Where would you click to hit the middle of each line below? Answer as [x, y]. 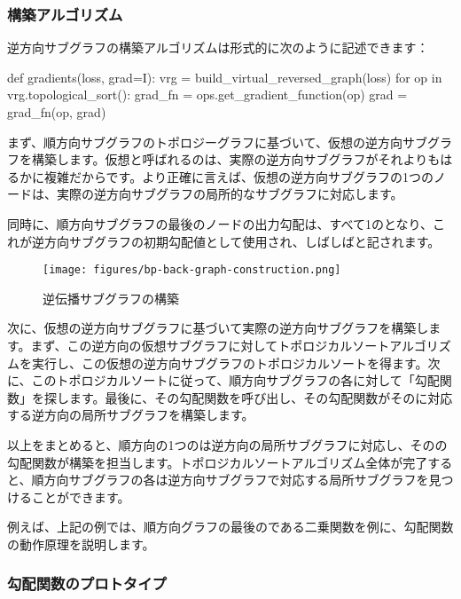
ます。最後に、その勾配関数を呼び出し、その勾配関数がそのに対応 [261, 397]
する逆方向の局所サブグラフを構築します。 [131, 415]
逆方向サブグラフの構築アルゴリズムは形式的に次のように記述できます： [218, 47]
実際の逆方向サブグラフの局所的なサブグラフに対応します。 [230, 194]
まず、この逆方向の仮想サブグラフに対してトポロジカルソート [210, 345]
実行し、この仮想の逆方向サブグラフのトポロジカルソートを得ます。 [230, 363]
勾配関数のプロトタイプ [87, 583]
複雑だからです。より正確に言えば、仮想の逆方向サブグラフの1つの [238, 176]
